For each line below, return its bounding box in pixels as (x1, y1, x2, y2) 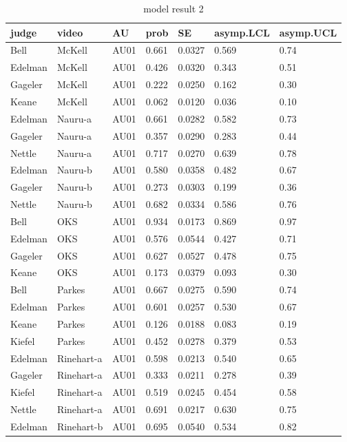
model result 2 (143, 1, 204, 15)
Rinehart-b (56, 419, 103, 433)
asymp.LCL (214, 25, 270, 39)
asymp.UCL (279, 25, 337, 39)
